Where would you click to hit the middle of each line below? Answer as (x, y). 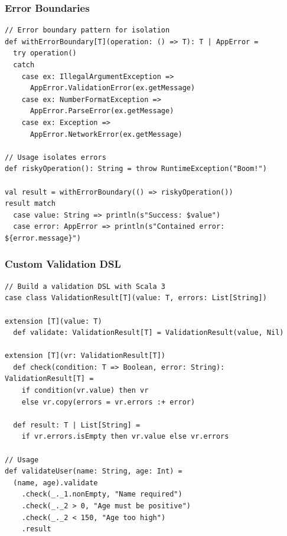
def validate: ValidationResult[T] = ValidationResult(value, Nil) (149, 333)
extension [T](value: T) (53, 321)
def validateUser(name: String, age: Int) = (94, 471)
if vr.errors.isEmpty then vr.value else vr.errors (125, 437)
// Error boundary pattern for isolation (87, 30)
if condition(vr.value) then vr (85, 391)
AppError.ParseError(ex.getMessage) (102, 111)
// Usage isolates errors (56, 157)
